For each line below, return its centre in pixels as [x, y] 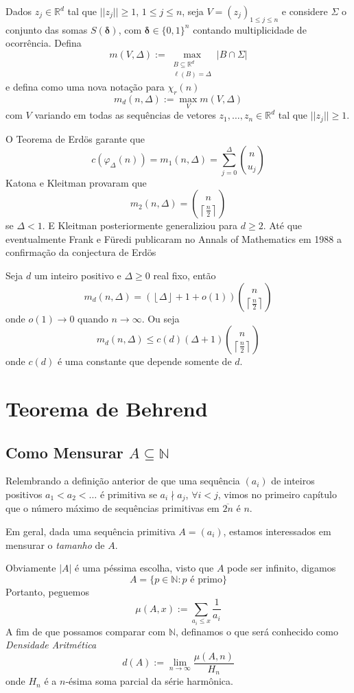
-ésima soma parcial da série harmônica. [149, 681]
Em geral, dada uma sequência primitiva [91, 531]
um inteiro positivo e [78, 275]
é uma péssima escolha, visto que [144, 568]
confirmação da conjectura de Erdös [81, 252]
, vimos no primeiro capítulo [277, 494]
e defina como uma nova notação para [85, 87]
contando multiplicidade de [250, 29]
